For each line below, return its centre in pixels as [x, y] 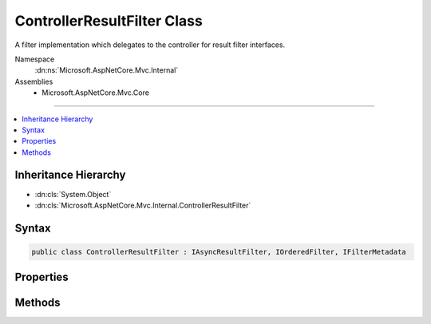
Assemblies [34, 81]
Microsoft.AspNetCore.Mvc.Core [95, 93]
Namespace [35, 59]
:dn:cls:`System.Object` [73, 194]
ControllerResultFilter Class [109, 21]
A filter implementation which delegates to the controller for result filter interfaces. [150, 45]
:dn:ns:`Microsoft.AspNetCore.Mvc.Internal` [107, 70]
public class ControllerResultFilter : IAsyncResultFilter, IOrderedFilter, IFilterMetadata [219, 252]
